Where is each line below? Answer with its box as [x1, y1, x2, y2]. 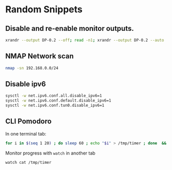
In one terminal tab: [5, 130, 47, 137]
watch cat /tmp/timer [5, 160, 52, 165]
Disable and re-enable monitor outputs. [5, 24, 135, 33]
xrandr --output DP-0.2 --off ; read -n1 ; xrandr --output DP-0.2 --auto [5, 37, 164, 43]
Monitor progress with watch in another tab [5, 150, 96, 156]
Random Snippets [5, 4, 83, 15]
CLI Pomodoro [5, 117, 52, 126]
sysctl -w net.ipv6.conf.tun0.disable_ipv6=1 [5, 103, 104, 108]
